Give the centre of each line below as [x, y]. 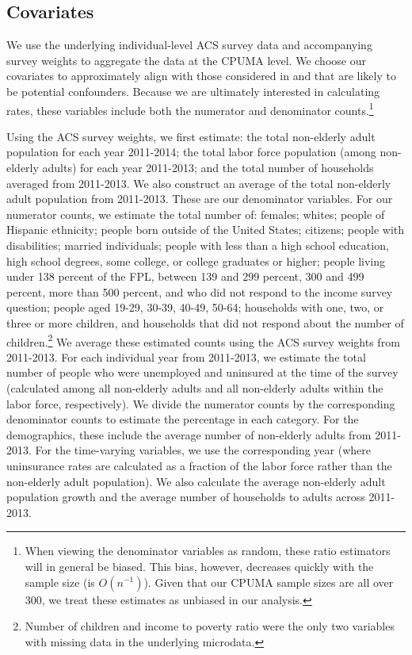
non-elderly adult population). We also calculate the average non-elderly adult [196, 481]
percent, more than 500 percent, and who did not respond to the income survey [200, 291]
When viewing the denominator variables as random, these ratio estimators [208, 551]
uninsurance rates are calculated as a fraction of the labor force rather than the [199, 465]
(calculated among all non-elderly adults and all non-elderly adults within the [195, 387]
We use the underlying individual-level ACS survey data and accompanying [189, 45]
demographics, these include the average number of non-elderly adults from [189, 434]
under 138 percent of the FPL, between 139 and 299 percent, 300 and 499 [185, 276]
